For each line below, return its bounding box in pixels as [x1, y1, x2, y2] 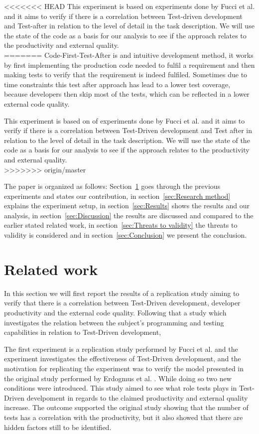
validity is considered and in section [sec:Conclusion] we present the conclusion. [4, 230, 247, 240]
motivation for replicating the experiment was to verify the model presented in [4, 363, 244, 373]
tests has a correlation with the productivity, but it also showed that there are [4, 412, 243, 422]
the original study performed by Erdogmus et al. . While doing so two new [4, 373, 232, 383]
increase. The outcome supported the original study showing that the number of [4, 402, 249, 413]
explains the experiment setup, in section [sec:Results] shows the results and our [4, 200, 250, 211]
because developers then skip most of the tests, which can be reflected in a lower [4, 89, 250, 99]
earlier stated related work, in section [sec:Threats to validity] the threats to [4, 220, 238, 230]
